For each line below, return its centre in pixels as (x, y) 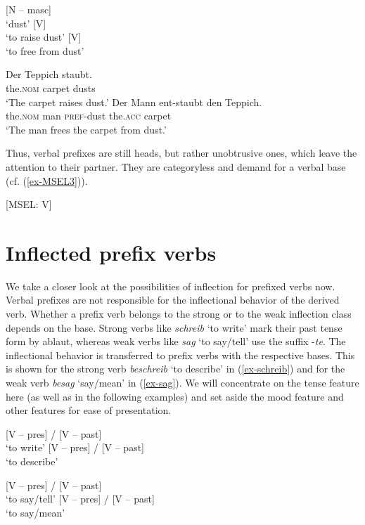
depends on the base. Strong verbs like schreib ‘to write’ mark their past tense (174, 327)
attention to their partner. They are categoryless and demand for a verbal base (176, 166)
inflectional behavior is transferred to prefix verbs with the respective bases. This (180, 355)
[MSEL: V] (29, 204)
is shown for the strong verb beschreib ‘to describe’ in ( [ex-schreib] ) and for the (175, 369)
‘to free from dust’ (45, 50)
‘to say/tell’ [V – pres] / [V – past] (80, 499)
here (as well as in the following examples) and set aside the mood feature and (175, 396)
